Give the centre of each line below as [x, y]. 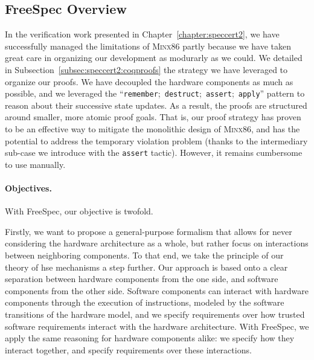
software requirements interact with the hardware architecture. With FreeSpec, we [157, 326]
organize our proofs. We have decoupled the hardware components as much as [149, 81]
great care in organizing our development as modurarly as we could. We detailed [154, 58]
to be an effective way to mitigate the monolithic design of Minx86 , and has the [152, 129]
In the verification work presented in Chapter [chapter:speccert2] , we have [142, 34]
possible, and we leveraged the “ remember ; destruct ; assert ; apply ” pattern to [155, 93]
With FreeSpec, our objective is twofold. [79, 211]
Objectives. [28, 188]
